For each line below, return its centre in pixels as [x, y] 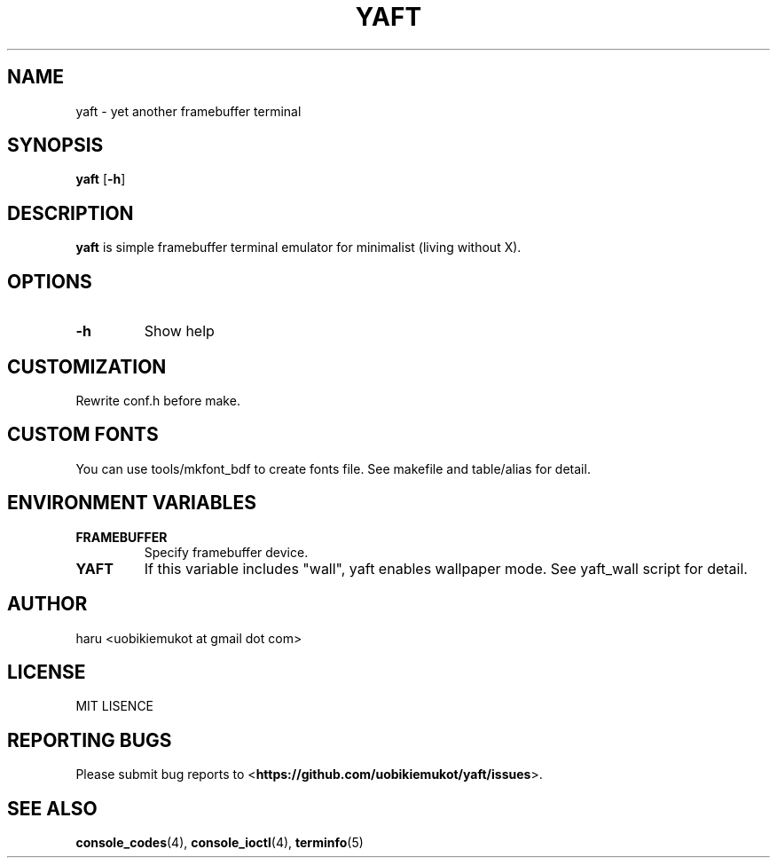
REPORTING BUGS [90, 740]
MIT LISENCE [115, 706]
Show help [179, 331]
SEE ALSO [52, 808]
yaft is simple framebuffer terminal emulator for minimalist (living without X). [298, 248]
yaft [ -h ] [101, 179]
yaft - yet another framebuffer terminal [188, 111]
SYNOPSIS [55, 145]
